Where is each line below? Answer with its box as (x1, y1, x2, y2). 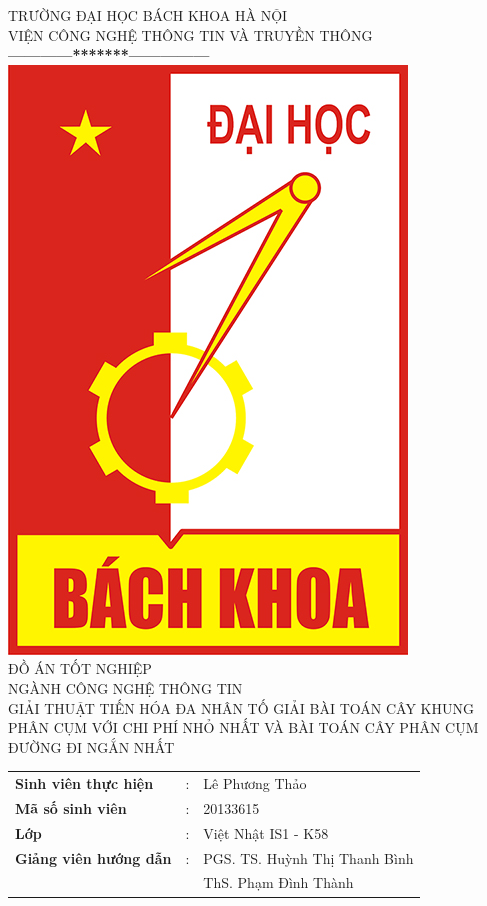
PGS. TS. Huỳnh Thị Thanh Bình (203, 847, 414, 868)
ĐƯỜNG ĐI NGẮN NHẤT (8, 736, 175, 757)
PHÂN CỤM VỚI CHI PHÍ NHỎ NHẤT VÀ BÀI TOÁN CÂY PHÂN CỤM (8, 717, 479, 738)
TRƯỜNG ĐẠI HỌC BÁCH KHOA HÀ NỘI (8, 5, 288, 25)
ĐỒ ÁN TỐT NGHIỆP (8, 658, 152, 679)
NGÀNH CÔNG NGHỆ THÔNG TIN (8, 677, 243, 698)
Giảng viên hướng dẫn (15, 847, 172, 868)
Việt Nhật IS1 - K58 (203, 822, 329, 843)
